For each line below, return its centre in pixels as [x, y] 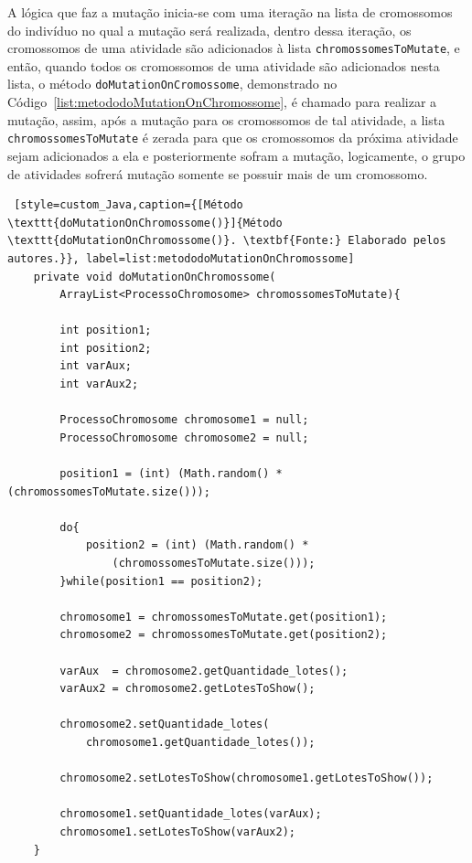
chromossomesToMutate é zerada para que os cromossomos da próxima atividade [233, 138]
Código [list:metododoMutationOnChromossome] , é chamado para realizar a [222, 102]
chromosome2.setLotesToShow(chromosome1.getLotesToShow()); [247, 778]
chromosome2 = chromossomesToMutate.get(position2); [224, 635]
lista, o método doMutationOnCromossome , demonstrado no [172, 84]
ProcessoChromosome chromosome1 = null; [184, 420]
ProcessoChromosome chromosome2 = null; [184, 437]
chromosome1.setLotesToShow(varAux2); [177, 831]
